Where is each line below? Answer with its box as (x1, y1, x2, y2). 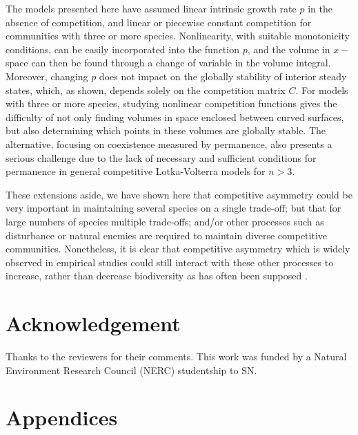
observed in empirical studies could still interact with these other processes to (6, 254, 334, 269)
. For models (295, 82, 348, 97)
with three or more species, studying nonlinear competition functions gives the (6, 96, 337, 111)
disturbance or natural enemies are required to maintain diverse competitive (6, 228, 328, 242)
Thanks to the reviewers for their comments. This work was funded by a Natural (6, 349, 347, 363)
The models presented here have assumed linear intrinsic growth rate (6, 1, 297, 15)
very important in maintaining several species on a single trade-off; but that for (6, 201, 341, 215)
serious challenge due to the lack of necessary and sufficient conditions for (6, 150, 317, 165)
